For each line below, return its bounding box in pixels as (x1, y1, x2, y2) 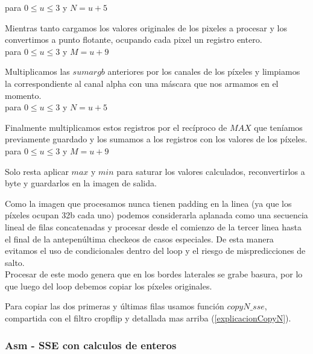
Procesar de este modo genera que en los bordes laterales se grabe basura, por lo (5, 268, 303, 280)
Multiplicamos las (5, 65, 70, 78)
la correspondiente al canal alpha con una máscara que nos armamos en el (5, 77, 279, 89)
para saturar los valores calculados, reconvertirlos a (116, 165, 305, 177)
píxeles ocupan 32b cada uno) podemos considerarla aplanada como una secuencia (5, 209, 308, 221)
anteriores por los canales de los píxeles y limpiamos (107, 65, 300, 78)
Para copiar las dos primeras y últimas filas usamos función (5, 300, 224, 312)
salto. (5, 256, 25, 268)
